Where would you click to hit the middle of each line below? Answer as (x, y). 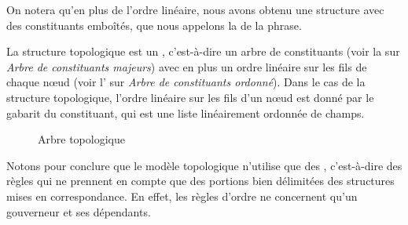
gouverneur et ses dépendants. (79, 211)
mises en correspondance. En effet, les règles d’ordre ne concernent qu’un (182, 196)
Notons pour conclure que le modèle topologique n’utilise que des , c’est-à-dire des (204, 165)
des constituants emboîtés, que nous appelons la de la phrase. (154, 25)
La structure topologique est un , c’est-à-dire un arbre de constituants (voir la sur (203, 51)
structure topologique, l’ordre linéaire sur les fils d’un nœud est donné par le (190, 97)
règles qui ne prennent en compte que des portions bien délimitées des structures (200, 181)
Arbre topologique (81, 139)
